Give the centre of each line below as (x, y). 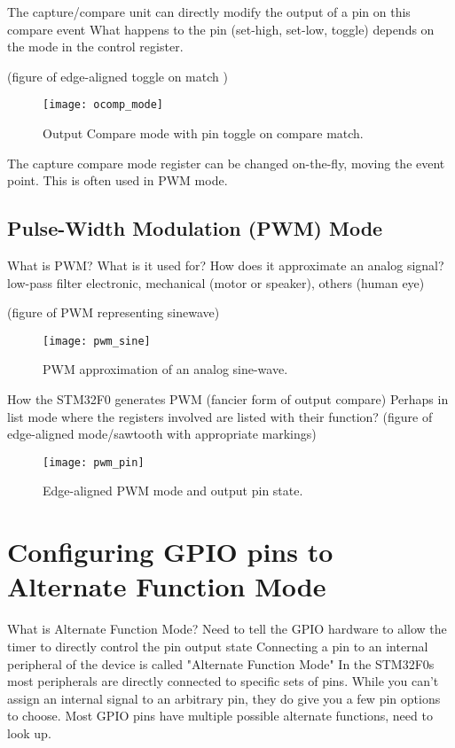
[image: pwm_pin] (94, 462)
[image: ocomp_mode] (103, 105)
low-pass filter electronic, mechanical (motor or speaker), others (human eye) (216, 282)
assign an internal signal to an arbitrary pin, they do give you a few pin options (224, 698)
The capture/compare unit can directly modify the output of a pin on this (209, 12)
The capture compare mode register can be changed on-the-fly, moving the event (226, 163)
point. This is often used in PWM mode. (118, 180)
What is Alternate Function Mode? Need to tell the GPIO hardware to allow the (227, 629)
